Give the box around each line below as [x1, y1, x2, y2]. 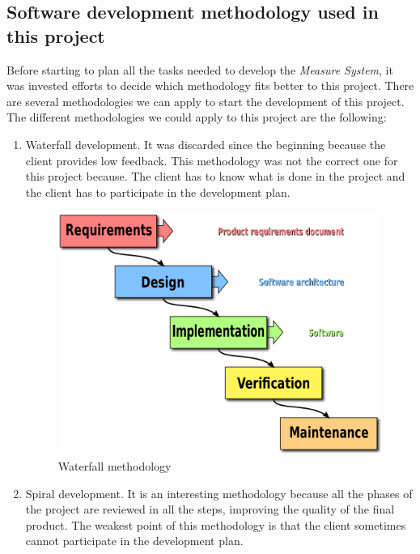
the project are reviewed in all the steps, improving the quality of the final [25, 501, 395, 518]
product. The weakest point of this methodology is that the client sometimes [25, 516, 406, 533]
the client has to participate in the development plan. [25, 183, 291, 200]
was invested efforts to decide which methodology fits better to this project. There [6, 77, 414, 94]
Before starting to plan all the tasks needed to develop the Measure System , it [6, 61, 393, 78]
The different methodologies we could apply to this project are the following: [6, 109, 387, 126]
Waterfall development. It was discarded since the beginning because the [25, 135, 386, 152]
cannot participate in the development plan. [25, 532, 244, 549]
